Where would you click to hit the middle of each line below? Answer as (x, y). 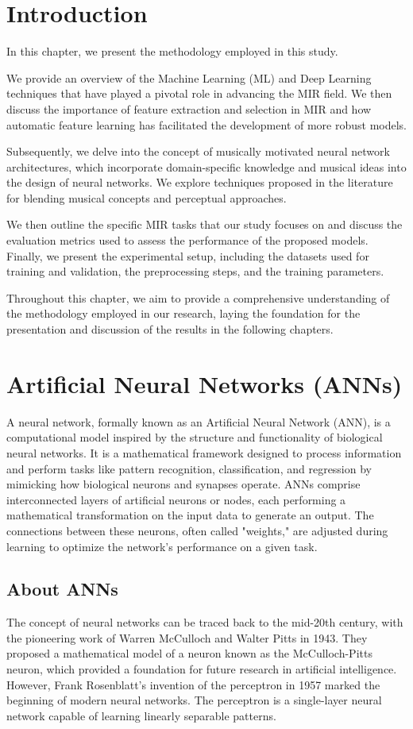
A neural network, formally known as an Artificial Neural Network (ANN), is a (199, 421)
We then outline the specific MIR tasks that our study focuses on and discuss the (205, 224)
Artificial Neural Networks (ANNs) (205, 383)
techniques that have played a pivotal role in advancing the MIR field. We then (199, 93)
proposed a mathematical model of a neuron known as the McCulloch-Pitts (189, 653)
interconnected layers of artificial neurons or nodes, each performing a (176, 499)
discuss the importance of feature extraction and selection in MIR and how (189, 108)
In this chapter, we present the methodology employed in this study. (172, 51)
